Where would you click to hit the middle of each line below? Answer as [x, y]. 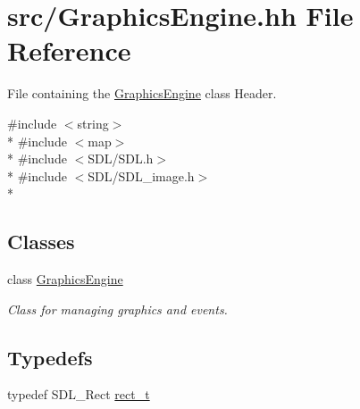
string [93, 123]
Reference [69, 50]
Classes [41, 242]
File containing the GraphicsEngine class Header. [142, 93]
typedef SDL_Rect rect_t [79, 394]
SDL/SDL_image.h [141, 175]
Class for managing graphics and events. [117, 309]
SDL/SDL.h [121, 159]
